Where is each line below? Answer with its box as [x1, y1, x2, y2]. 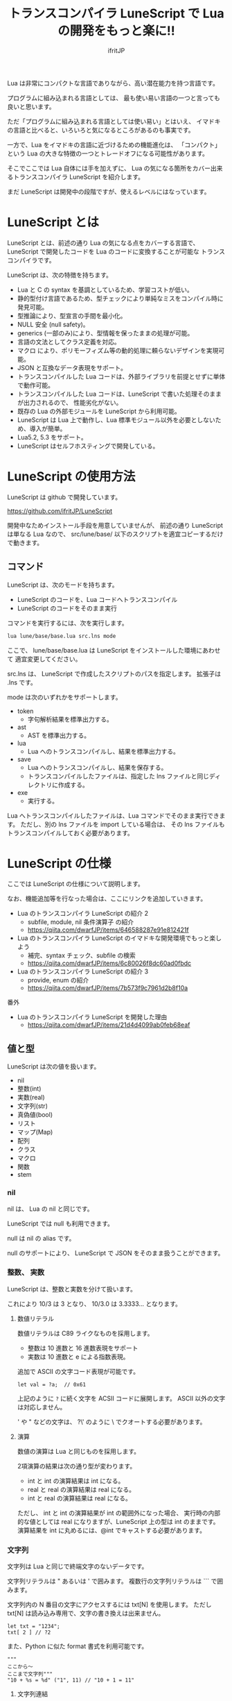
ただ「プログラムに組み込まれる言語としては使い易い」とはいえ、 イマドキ [7, 117, 221, 125]
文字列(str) [17, 1102, 48, 1110]
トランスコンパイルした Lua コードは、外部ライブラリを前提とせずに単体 [17, 372, 226, 380]
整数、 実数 [7, 1268, 45, 1277]
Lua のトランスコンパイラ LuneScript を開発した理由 [17, 1013, 168, 1021]
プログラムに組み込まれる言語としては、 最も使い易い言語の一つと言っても [7, 94, 220, 102]
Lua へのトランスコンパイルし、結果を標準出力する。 [27, 747, 180, 755]
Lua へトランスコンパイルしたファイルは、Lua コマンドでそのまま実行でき [7, 811, 220, 819]
